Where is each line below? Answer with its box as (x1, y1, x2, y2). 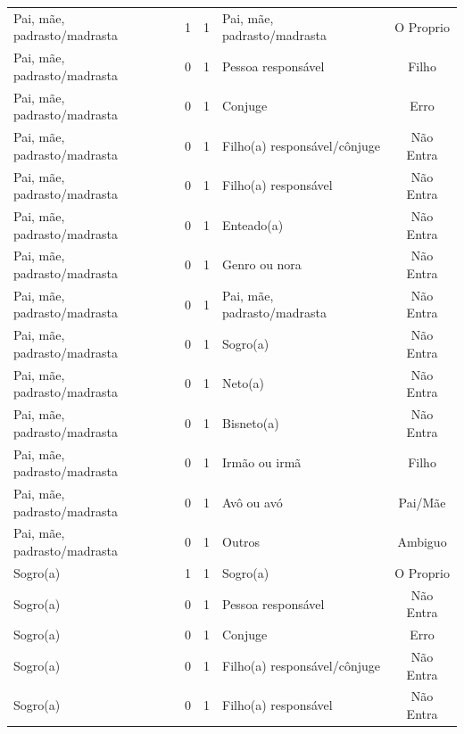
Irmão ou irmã (222, 453, 302, 472)
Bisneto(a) (222, 413, 279, 432)
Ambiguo (397, 532, 447, 551)
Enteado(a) (222, 215, 284, 234)
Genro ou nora (222, 255, 302, 274)
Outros (222, 532, 261, 551)
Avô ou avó (222, 492, 283, 511)
